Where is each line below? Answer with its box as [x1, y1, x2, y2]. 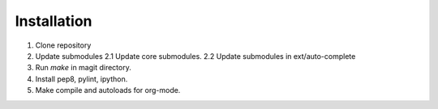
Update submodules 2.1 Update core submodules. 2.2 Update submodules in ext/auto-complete [35, 51, 356, 61]
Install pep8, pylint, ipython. [35, 73, 128, 84]
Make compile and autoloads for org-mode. [35, 86, 181, 95]
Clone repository [35, 40, 92, 50]
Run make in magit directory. [35, 63, 131, 73]
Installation [15, 12, 92, 30]
